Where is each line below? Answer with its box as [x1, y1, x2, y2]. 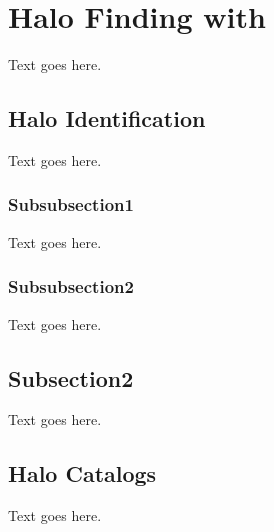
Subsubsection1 [8, 192, 134, 217]
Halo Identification [8, 103, 206, 134]
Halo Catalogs [8, 458, 157, 489]
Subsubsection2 [8, 274, 134, 299]
